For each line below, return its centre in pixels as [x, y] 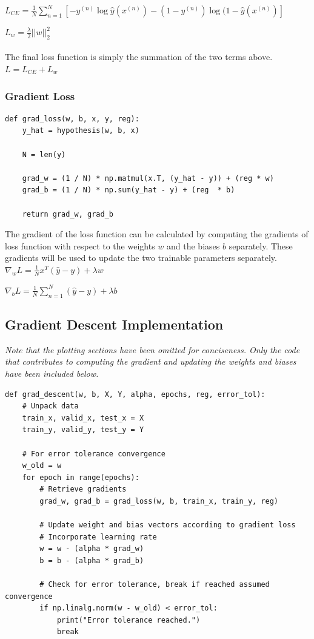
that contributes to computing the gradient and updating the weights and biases [151, 361]
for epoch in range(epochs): [81, 477]
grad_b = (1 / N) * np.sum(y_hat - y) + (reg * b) [129, 190]
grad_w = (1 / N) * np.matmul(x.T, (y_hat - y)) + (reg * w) [148, 178]
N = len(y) [44, 154]
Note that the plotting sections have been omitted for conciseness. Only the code [152, 349]
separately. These [261, 245]
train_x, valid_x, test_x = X [83, 418]
